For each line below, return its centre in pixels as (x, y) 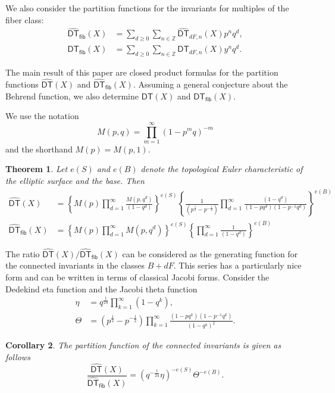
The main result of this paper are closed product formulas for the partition (142, 72)
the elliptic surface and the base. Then (75, 181)
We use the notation (42, 116)
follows (18, 357)
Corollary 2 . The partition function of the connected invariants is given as (143, 345)
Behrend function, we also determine (72, 96)
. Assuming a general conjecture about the (210, 84)
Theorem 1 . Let (37, 169)
